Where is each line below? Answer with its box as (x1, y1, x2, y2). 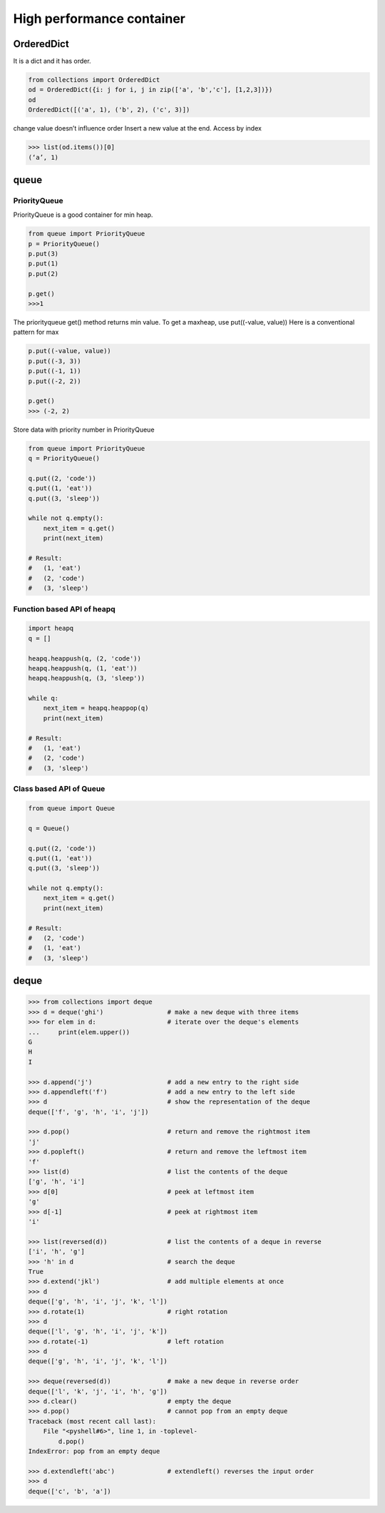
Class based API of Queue (13, 784, 106, 794)
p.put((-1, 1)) (28, 367, 81, 375)
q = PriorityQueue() (28, 454, 100, 463)
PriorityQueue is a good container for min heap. (13, 210, 153, 219)
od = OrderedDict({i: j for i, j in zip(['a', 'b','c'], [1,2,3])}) (28, 86, 273, 94)
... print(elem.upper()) (28, 1028, 130, 1036)
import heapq (28, 624, 74, 633)
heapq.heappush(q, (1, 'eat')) (28, 664, 138, 672)
